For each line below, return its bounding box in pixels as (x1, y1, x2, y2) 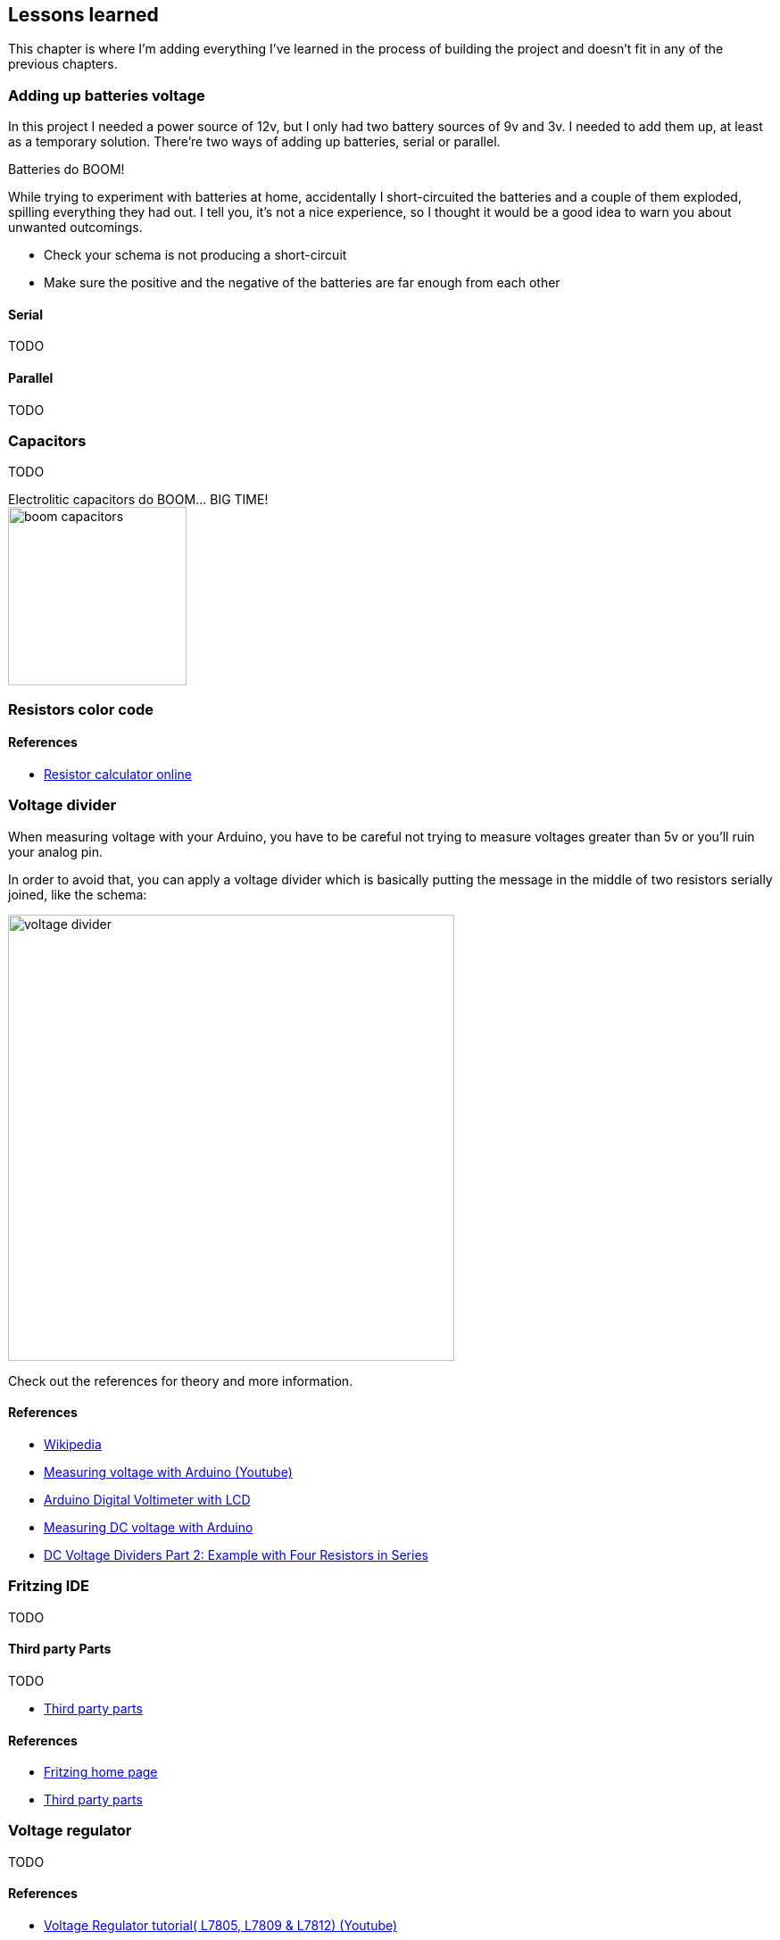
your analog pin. (8, 843, 104, 859)
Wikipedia (44, 1436, 102, 1452)
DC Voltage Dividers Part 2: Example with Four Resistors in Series (44, 1546, 428, 1563)
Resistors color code (8, 700, 154, 718)
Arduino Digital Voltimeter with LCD (44, 1491, 251, 1507)
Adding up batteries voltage (8, 86, 205, 104)
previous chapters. (8, 56, 118, 72)
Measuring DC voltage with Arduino (44, 1519, 253, 1535)
